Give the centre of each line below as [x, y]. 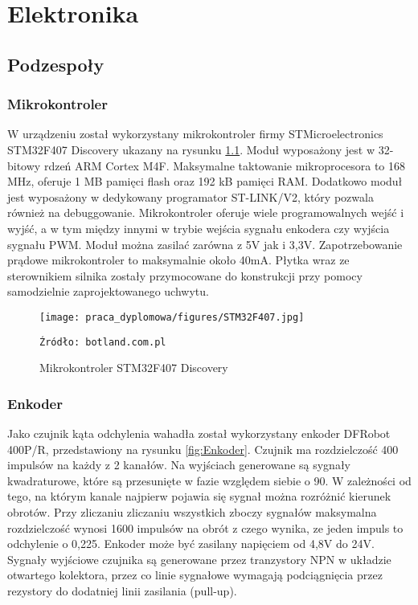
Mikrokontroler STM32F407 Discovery [134, 368]
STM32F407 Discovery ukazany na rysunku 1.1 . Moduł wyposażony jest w [191, 149]
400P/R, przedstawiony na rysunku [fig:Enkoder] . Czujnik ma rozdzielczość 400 [203, 449]
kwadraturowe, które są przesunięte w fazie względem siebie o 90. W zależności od [209, 480]
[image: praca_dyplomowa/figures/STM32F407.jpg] [172, 317]
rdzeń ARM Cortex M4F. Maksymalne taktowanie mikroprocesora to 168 [225, 165]
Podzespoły [56, 64]
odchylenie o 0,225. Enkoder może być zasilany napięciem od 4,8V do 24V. [191, 544]
